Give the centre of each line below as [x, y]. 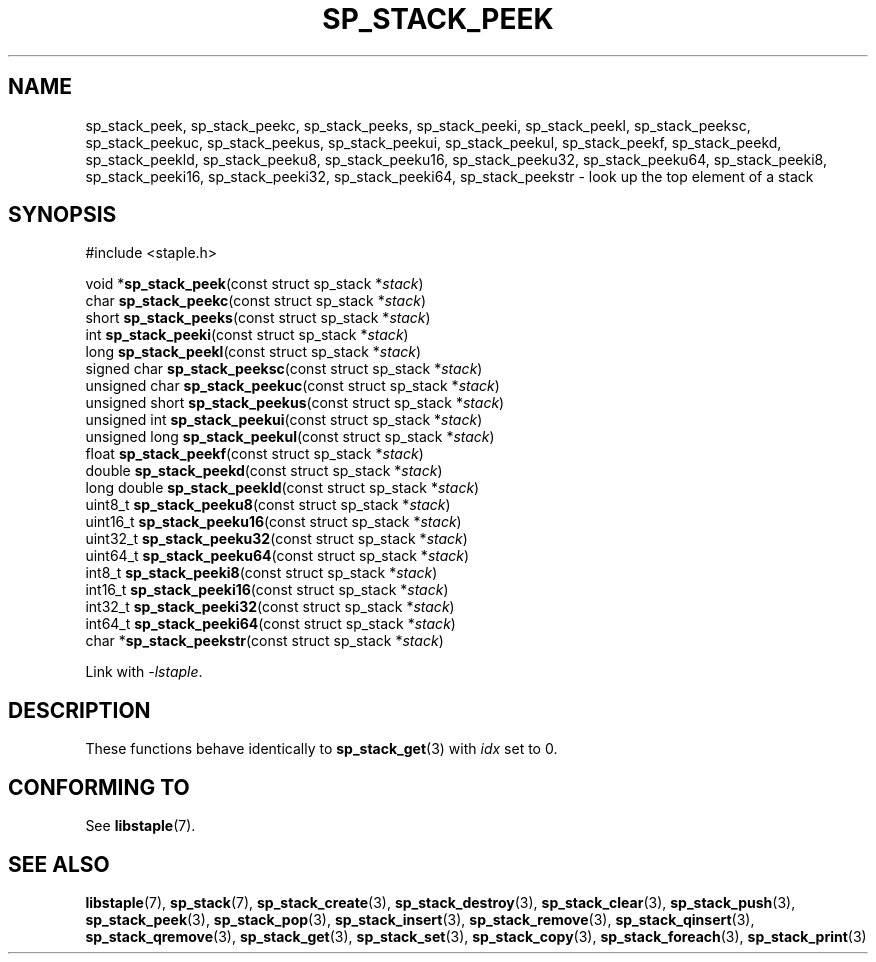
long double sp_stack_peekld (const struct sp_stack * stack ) [282, 488]
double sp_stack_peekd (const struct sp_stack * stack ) [264, 471]
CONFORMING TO [99, 787]
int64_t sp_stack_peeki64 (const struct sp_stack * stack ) [270, 624]
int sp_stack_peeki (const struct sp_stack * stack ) [247, 335]
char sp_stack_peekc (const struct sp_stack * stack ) [255, 301]
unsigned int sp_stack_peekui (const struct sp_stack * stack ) [284, 420]
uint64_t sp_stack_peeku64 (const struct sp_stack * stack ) [277, 556]
